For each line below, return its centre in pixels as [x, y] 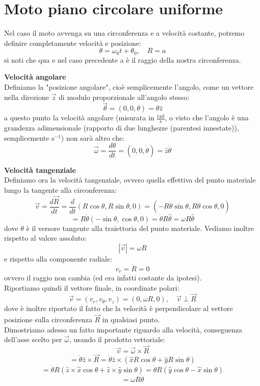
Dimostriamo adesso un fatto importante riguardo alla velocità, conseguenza [123, 329]
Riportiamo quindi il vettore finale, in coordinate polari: [92, 287]
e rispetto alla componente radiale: [58, 258]
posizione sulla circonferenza [48, 319]
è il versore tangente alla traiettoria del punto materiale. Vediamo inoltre [140, 228]
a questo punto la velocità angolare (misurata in [79, 118]
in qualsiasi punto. [131, 319]
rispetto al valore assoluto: [45, 238]
